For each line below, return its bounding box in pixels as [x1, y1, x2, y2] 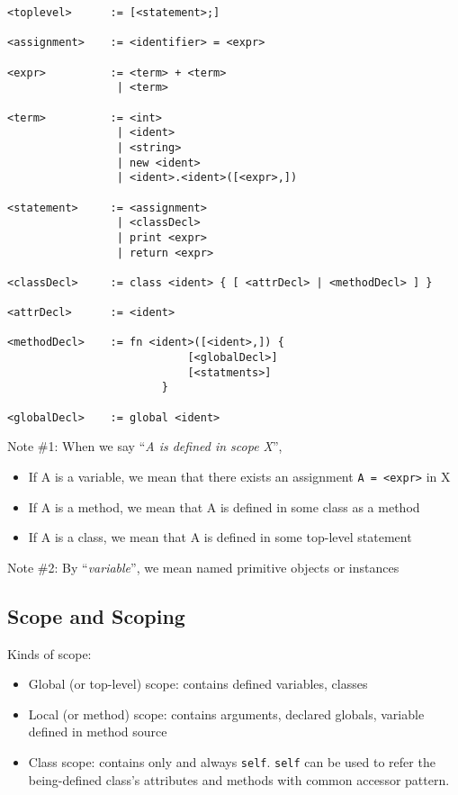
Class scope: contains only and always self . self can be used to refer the [28, 752, 436, 771]
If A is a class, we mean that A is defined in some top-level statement [28, 528, 412, 547]
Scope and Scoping [7, 601, 185, 629]
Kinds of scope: [7, 644, 92, 663]
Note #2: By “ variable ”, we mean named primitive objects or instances [7, 557, 400, 576]
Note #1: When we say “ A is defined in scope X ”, [7, 437, 283, 456]
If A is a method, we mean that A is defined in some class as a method [28, 497, 420, 516]
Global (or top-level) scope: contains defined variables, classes [28, 674, 368, 693]
